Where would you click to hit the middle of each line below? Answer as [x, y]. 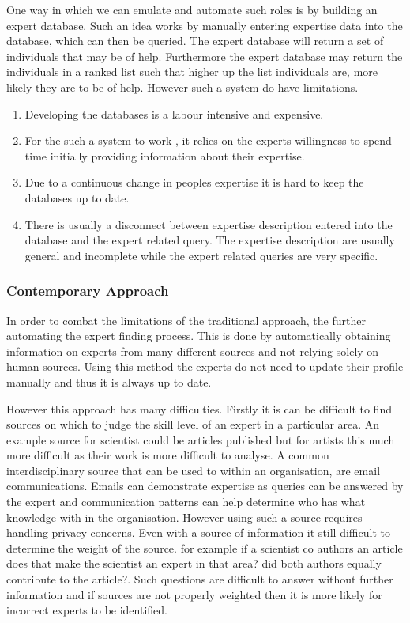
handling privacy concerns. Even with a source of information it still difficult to [198, 532]
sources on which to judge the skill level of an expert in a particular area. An [193, 424]
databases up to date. [77, 197]
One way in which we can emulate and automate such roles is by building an [192, 9]
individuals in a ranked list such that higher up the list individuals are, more [192, 72]
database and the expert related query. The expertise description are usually [210, 240]
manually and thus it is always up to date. [109, 381]
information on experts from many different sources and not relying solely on [193, 351]
